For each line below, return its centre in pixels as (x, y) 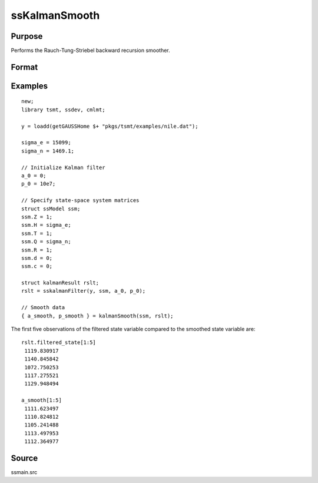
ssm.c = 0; (37, 266)
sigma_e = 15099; (46, 143)
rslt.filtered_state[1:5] (59, 343)
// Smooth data (43, 307)
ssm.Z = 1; (37, 217)
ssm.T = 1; (37, 233)
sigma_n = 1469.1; (48, 151)
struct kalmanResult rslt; (60, 283)
